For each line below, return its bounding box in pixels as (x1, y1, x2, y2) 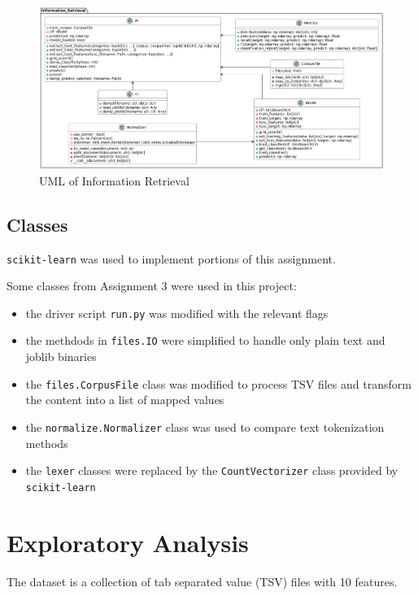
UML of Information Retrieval (39, 172, 189, 189)
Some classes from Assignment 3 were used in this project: (7, 277, 297, 294)
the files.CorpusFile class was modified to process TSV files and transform (25, 375, 411, 392)
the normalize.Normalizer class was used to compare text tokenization (25, 418, 385, 435)
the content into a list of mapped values (25, 391, 224, 408)
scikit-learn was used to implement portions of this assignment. (7, 250, 336, 267)
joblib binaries (25, 348, 97, 365)
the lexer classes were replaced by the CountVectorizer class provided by (25, 462, 398, 479)
